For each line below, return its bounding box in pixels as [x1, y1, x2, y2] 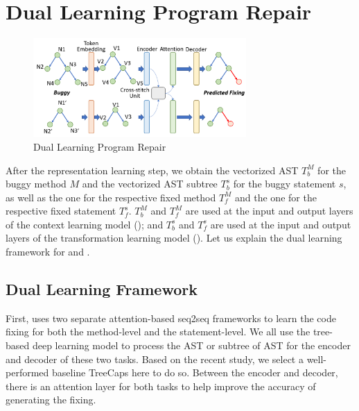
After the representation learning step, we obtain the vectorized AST [6, 162, 299, 177]
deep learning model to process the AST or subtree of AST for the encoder [32, 338, 351, 353]
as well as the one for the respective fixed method [6, 190, 216, 204]
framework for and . [6, 244, 90, 259]
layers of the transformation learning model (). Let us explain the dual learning [6, 230, 342, 245]
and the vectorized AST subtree [82, 176, 218, 191]
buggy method [6, 176, 67, 191]
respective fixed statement [6, 203, 116, 218]
